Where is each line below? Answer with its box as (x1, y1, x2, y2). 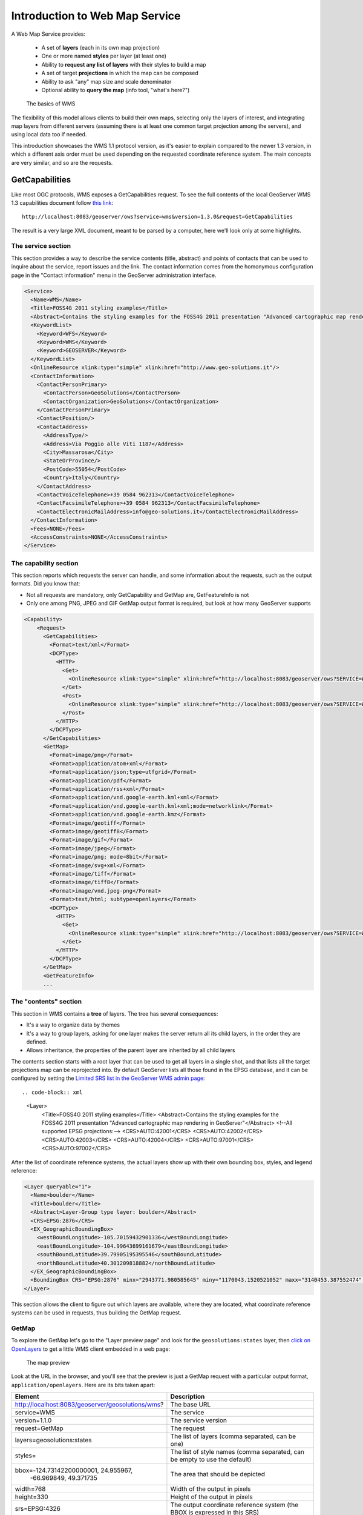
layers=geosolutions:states (15, 1436, 92, 1445)
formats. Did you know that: (11, 580, 80, 587)
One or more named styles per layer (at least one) (41, 52, 166, 60)
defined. (26, 1038, 48, 1045)
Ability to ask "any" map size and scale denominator (41, 78, 172, 85)
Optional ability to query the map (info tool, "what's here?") (41, 86, 190, 93)
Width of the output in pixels (170, 1485, 251, 1493)
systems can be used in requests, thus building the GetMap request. (11, 1309, 181, 1316)
